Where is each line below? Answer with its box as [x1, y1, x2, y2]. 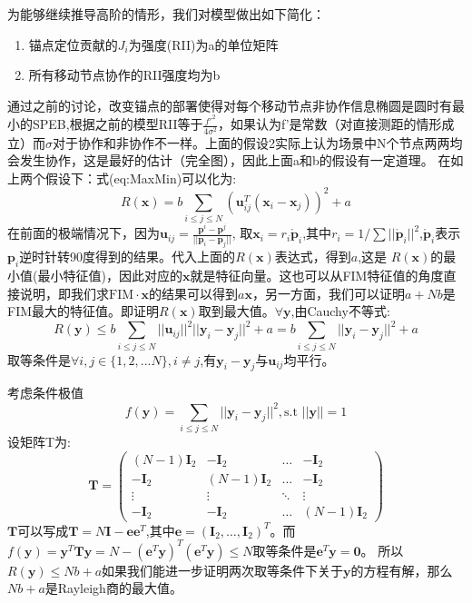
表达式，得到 [274, 247, 351, 266]
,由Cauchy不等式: [290, 301, 390, 321]
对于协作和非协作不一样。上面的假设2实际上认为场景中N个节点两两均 [53, 133, 463, 152]
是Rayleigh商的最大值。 [44, 578, 182, 598]
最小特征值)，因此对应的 [37, 266, 182, 285]
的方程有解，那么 [350, 560, 453, 579]
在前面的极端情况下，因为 [7, 223, 160, 242]
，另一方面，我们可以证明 [252, 283, 406, 302]
